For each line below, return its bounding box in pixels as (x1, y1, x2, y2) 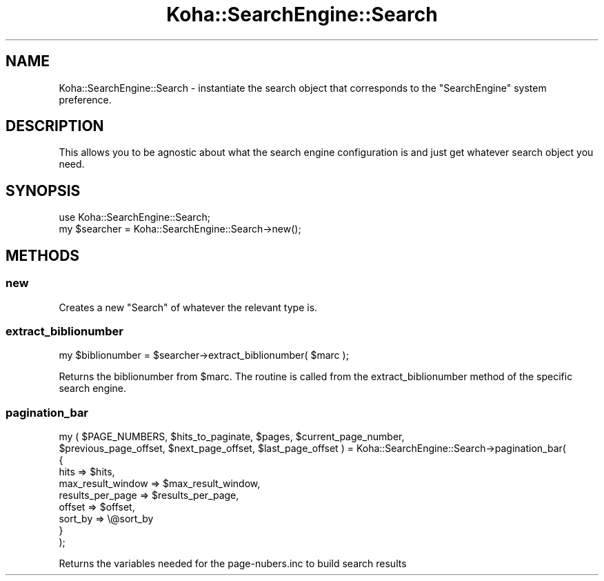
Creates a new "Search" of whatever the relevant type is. (59, 301, 318, 313)
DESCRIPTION (6, 117, 104, 135)
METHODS (6, 246, 80, 264)
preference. (59, 93, 112, 106)
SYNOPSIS (6, 181, 81, 199)
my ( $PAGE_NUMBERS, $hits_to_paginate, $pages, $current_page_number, (59, 431, 405, 442)
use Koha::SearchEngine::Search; (59, 211, 210, 224)
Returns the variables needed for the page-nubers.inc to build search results (59, 558, 407, 569)
